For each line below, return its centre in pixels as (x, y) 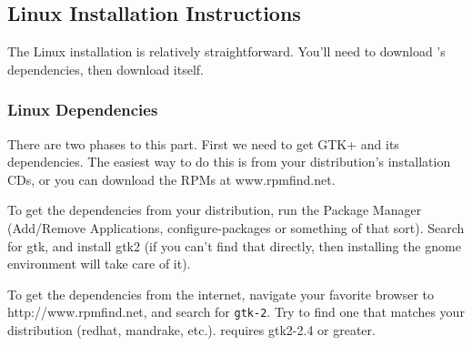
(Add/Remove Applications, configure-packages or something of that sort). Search (236, 227)
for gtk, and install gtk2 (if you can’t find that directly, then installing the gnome (234, 245)
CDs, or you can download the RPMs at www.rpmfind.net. (171, 179)
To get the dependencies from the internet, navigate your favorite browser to (221, 294)
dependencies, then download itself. (106, 69)
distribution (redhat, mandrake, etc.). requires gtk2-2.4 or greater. (191, 330)
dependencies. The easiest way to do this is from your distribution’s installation (229, 162)
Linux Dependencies (83, 110)
